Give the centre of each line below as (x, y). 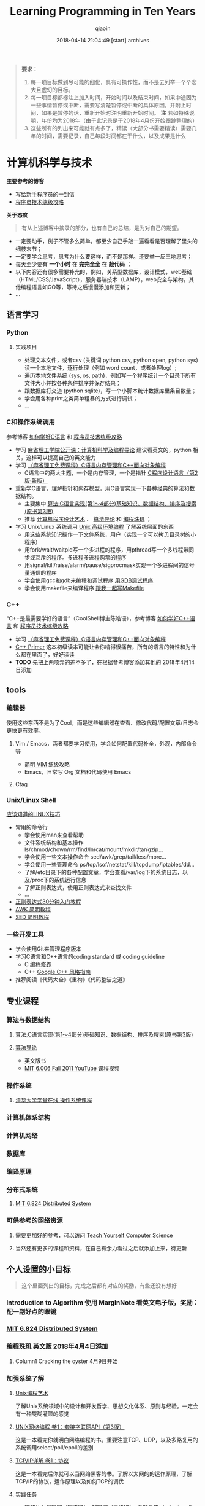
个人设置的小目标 (39, 1270)
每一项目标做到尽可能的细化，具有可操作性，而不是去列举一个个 (111, 82)
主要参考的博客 (25, 181)
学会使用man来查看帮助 (54, 835)
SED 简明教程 (32, 917)
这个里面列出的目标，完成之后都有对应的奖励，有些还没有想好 (99, 1286)
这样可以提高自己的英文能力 (61, 457)
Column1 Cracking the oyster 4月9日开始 (66, 1361)
